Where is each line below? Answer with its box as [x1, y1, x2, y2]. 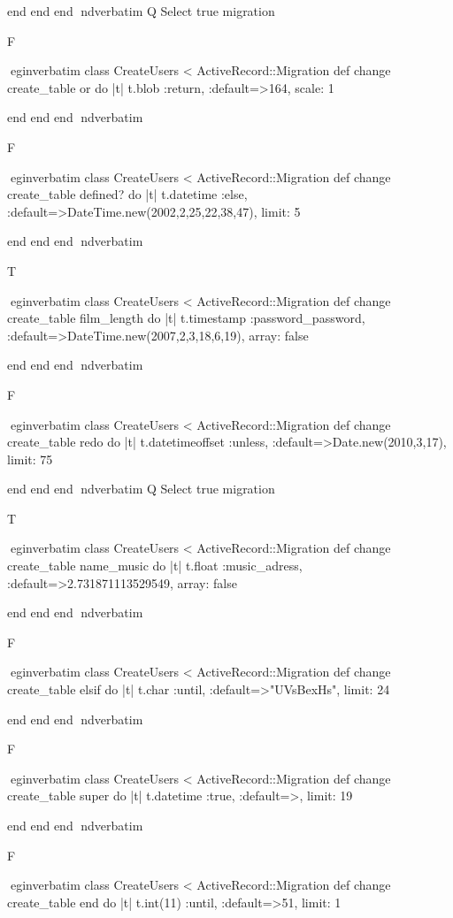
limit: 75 [7, 449, 53, 468]
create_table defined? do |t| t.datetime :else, [7, 185, 248, 203]
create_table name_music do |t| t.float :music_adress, [7, 556, 303, 575]
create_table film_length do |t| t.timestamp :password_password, [7, 309, 365, 327]
